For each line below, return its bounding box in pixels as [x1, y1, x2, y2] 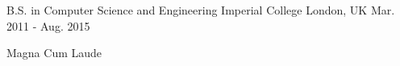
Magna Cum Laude [6, 44, 102, 61]
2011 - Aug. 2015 [6, 17, 90, 34]
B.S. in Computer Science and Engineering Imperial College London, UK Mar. [6, 2, 395, 18]
